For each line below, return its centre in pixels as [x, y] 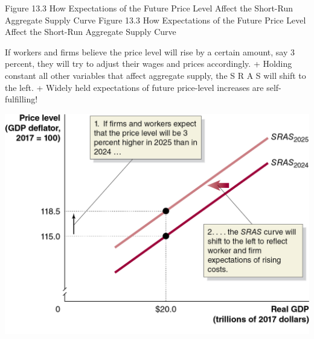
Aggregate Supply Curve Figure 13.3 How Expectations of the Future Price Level [155, 20]
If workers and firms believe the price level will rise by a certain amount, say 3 [150, 51]
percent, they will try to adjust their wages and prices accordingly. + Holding [149, 64]
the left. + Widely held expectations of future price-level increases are [134, 87]
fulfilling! [21, 99]
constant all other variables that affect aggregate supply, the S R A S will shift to [155, 75]
